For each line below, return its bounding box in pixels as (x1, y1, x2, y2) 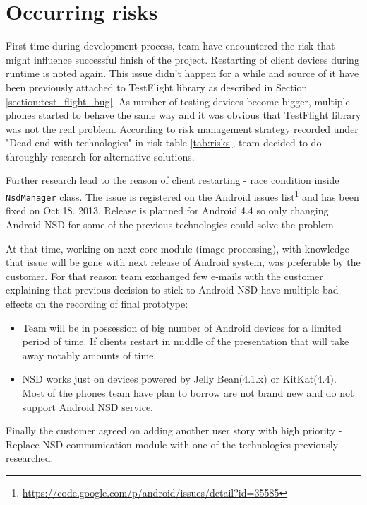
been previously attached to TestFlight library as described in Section (6, 79, 308, 94)
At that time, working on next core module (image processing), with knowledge (6, 240, 349, 255)
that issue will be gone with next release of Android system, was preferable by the (6, 255, 361, 269)
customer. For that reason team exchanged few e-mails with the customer (6, 268, 323, 283)
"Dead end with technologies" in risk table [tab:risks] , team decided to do (6, 135, 322, 150)
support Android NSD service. (22, 399, 154, 414)
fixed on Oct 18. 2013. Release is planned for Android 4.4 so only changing (6, 203, 329, 218)
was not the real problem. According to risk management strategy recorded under (6, 121, 359, 136)
